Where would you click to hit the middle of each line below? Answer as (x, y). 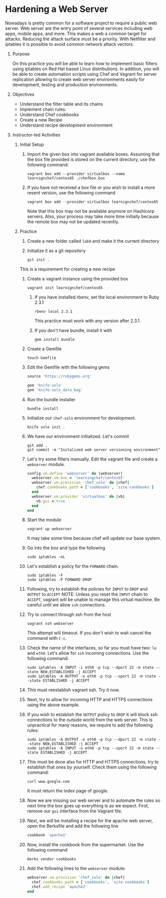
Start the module (44, 520)
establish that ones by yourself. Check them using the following (92, 767)
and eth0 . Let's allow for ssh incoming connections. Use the (88, 653)
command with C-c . (47, 638)
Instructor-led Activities (36, 135)
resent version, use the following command (71, 192)
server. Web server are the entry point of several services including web (79, 28)
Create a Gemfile (44, 349)
